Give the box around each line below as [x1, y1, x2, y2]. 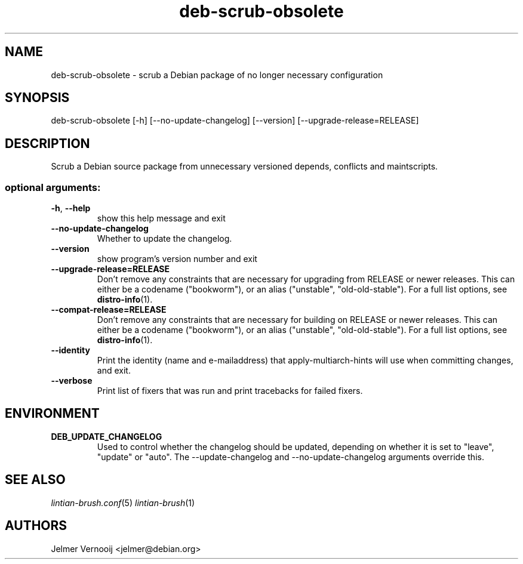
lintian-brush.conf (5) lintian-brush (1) [51, 497, 195, 508]
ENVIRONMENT [5, 406, 100, 421]
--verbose [51, 375, 93, 386]
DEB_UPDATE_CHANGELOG [51, 431, 162, 442]
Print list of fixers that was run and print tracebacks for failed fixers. [97, 386, 363, 396]
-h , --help [51, 203, 91, 214]
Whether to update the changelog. [97, 233, 232, 244]
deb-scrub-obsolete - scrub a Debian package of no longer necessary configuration [51, 69, 383, 80]
